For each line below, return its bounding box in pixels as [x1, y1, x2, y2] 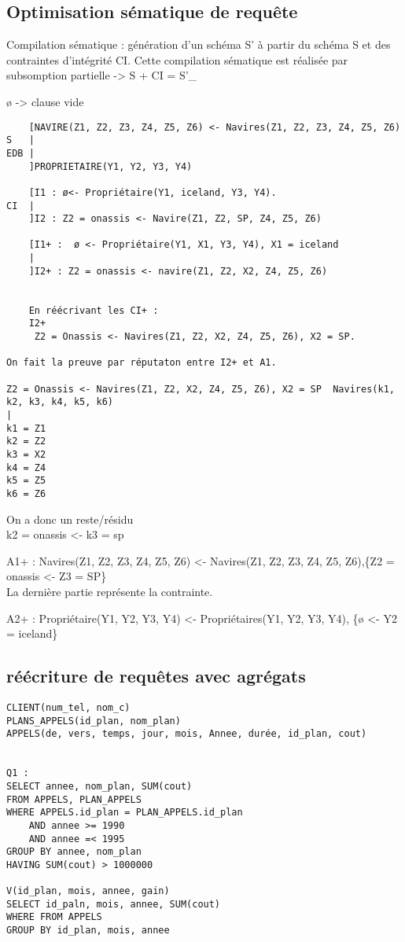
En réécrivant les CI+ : [28, 304, 159, 316]
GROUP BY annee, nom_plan [6, 846, 142, 858]
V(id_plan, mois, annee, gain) [6, 885, 170, 897]
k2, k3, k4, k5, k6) [6, 396, 114, 408]
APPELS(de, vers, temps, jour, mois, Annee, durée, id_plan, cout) [6, 728, 367, 740]
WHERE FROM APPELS [6, 911, 102, 923]
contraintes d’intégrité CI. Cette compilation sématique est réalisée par [6, 51, 348, 68]
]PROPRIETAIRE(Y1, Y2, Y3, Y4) [28, 160, 193, 172]
